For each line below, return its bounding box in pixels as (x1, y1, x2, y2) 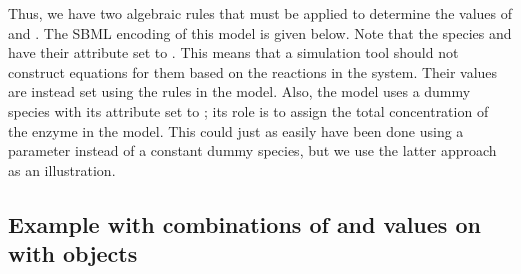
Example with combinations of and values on (8, 208, 481, 239)
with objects (8, 238, 138, 269)
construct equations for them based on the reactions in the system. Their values (8, 61, 498, 82)
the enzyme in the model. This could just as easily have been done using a (8, 120, 464, 141)
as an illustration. (8, 159, 116, 180)
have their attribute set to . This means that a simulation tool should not (8, 42, 459, 63)
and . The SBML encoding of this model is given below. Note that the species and (8, 22, 512, 43)
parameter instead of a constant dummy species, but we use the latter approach (8, 140, 497, 161)
